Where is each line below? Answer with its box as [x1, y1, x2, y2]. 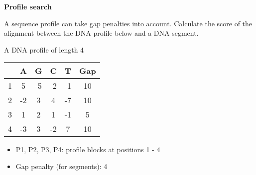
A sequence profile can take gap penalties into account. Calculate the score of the [4, 18, 253, 28]
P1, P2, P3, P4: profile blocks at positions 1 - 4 [15, 144, 160, 155]
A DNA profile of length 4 [4, 44, 84, 55]
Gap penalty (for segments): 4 [15, 161, 108, 171]
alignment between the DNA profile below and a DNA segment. [4, 28, 199, 38]
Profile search [4, 1, 52, 11]
